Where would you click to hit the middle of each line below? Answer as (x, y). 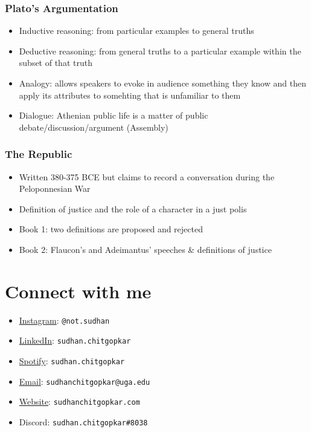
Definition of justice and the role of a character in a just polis (133, 208)
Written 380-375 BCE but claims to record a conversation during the (147, 176)
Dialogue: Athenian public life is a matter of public (114, 115)
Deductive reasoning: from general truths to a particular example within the (160, 51)
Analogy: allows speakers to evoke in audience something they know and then (162, 83)
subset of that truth (56, 63)
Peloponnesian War (55, 188)
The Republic (39, 154)
